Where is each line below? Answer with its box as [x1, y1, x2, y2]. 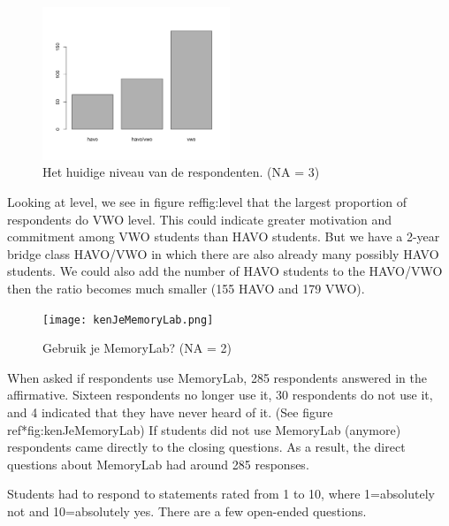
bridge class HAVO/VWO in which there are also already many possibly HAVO [7, 244, 439, 263]
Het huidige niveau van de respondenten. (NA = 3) [42, 163, 320, 181]
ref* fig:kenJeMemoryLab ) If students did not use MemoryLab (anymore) [7, 420, 401, 438]
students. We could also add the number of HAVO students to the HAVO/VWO [7, 262, 443, 280]
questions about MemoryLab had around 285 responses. [7, 454, 309, 473]
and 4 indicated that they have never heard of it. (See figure [7, 403, 333, 422]
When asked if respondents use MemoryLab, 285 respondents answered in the [7, 368, 427, 386]
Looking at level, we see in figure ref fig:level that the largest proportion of [7, 193, 407, 211]
